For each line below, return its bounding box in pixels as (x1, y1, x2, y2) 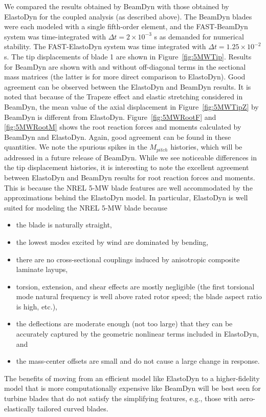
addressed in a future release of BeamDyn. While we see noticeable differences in (4, 152, 257, 162)
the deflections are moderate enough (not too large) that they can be (16, 318, 233, 329)
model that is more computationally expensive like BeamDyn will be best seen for (4, 383, 261, 393)
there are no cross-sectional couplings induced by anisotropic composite (16, 254, 240, 264)
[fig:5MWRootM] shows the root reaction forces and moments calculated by (4, 121, 241, 132)
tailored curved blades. (37, 403, 108, 413)
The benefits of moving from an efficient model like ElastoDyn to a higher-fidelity (4, 372, 260, 383)
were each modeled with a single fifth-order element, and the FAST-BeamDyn (4, 21, 248, 32)
